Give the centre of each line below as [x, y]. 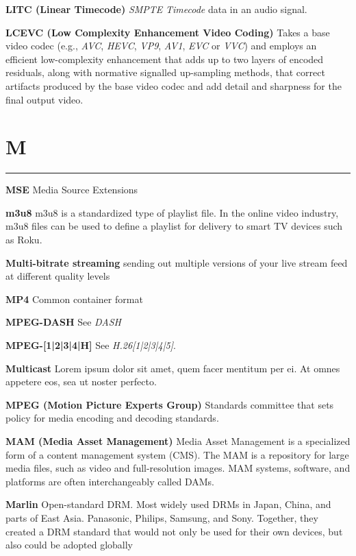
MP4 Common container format [74, 299]
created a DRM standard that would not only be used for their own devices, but [174, 531]
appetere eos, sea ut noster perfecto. [81, 382]
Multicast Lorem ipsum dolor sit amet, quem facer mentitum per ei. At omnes [173, 368]
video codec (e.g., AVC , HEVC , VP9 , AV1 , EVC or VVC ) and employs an [161, 46]
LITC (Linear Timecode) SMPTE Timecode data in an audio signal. [156, 9]
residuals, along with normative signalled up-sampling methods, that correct [165, 72]
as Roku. [24, 240]
